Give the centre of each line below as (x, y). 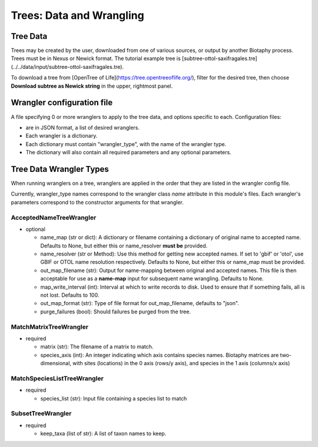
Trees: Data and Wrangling (77, 15)
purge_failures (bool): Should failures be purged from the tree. (116, 312)
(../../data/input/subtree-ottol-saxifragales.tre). (67, 67)
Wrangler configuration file (62, 103)
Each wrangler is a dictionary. (62, 136)
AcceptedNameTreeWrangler (54, 217)
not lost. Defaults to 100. (70, 295)
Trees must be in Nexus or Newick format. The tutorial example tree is (96, 58)
